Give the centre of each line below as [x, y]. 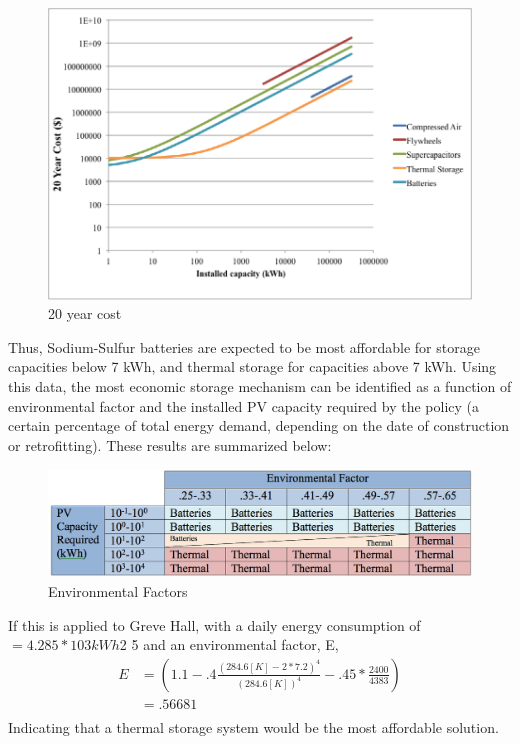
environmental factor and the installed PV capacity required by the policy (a [244, 405]
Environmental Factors [118, 591]
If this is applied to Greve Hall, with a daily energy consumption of [214, 624]
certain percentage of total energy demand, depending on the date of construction [259, 425]
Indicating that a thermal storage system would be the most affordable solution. [253, 726]
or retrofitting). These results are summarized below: [170, 444]
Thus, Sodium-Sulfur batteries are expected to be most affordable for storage [244, 346]
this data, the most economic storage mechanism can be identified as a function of [260, 385]
